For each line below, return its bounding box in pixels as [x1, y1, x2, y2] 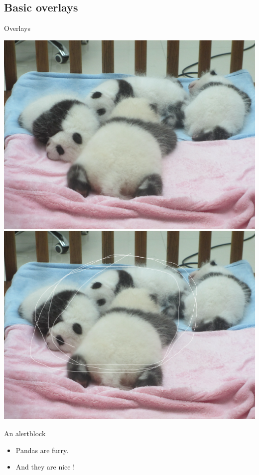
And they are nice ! [15, 462, 75, 472]
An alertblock [4, 428, 46, 438]
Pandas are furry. [15, 445, 69, 455]
